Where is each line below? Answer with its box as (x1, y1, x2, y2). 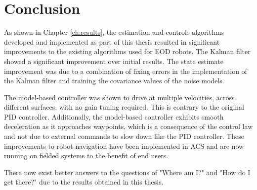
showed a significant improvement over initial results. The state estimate (4, 56, 223, 66)
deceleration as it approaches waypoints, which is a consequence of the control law (4, 121, 253, 131)
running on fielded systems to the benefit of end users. (4, 150, 169, 161)
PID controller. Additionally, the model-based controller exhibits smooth (4, 111, 224, 122)
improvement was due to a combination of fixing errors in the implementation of (4, 65, 247, 76)
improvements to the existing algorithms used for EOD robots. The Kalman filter (4, 46, 251, 57)
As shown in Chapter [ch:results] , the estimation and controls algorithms (4, 27, 224, 37)
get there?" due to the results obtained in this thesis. (4, 177, 164, 187)
